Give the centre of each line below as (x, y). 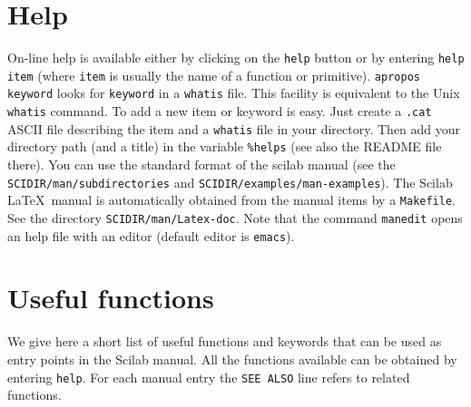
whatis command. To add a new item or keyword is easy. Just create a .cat (220, 111)
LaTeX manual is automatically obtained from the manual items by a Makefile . (232, 200)
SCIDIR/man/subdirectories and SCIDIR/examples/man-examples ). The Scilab (230, 182)
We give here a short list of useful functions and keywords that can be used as (225, 341)
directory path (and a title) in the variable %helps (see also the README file (225, 146)
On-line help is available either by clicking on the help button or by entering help (236, 58)
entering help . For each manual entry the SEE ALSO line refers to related (209, 377)
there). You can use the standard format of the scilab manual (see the (201, 165)
